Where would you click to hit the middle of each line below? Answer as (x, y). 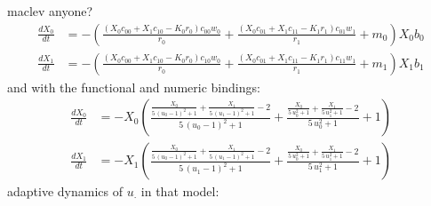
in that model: (180, 191)
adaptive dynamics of (65, 191)
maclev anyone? (50, 11)
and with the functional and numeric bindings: (134, 87)
